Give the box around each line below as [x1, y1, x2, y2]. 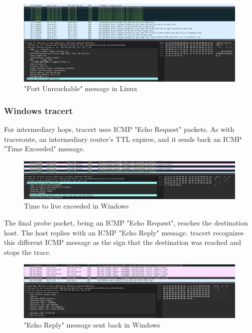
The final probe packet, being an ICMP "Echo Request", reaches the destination [4, 218, 248, 228]
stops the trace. [4, 246, 51, 257]
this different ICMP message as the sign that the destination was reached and [4, 237, 241, 247]
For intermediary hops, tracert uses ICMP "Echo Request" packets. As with [4, 124, 235, 134]
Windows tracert [4, 104, 73, 116]
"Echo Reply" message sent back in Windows [24, 320, 160, 330]
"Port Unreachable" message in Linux [24, 83, 137, 94]
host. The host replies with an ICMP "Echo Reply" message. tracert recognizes [4, 227, 244, 237]
